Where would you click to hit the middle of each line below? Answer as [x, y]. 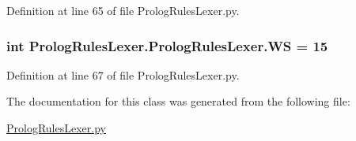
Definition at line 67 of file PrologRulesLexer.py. [123, 74]
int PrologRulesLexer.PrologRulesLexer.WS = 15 [167, 45]
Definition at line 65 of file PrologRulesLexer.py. [123, 10]
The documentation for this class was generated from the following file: [178, 101]
